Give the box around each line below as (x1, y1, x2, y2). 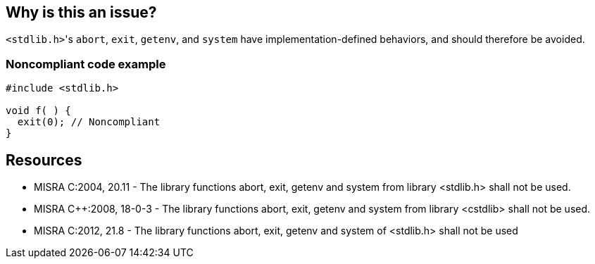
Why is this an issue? (6, 4, 157, 21)
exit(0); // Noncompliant (17, 116, 161, 128)
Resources (6, 151, 82, 169)
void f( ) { (6, 105, 71, 117)
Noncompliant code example (6, 56, 166, 71)
